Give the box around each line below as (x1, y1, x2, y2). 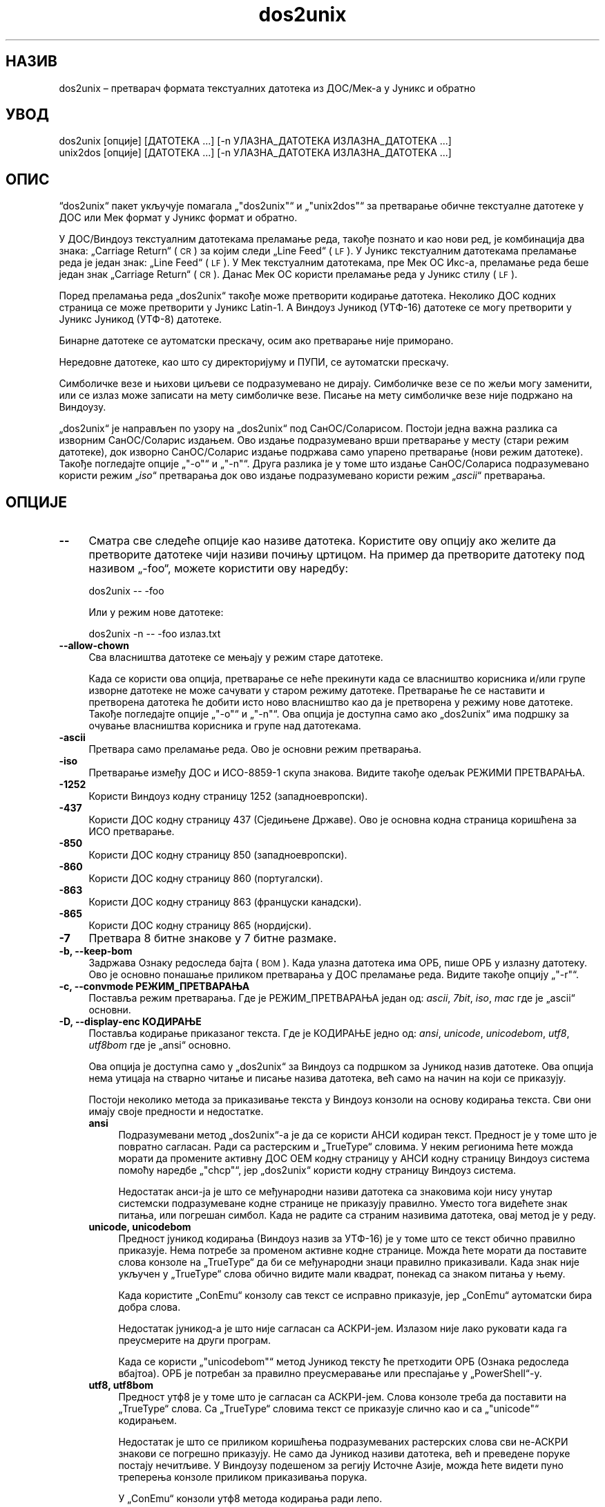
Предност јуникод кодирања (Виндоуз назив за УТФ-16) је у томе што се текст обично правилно (118, 1233, 575, 1245)
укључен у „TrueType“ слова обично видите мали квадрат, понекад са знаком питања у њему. (118, 1268, 566, 1280)
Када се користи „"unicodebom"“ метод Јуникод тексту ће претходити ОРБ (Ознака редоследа (118, 1356, 569, 1368)
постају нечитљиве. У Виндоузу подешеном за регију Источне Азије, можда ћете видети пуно (118, 1459, 564, 1472)
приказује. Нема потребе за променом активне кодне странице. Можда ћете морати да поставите (118, 1244, 587, 1257)
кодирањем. (118, 1414, 177, 1427)
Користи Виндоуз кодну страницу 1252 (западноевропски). (88, 790, 368, 803)
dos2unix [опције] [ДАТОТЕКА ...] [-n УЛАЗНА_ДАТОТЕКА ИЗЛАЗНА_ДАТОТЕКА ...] (59, 135, 452, 147)
